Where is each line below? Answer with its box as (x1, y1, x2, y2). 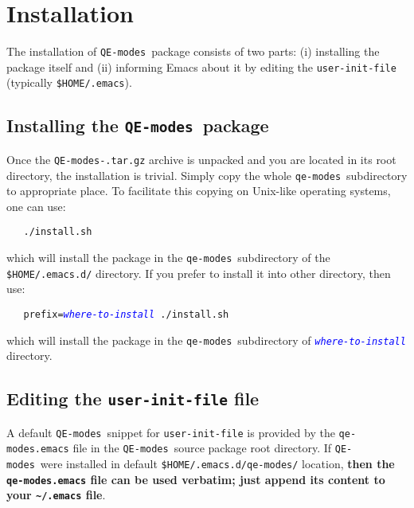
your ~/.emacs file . (6, 487, 106, 503)
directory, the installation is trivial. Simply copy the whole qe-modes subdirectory (6, 166, 408, 183)
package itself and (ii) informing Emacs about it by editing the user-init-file (6, 58, 396, 75)
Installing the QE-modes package (6, 113, 269, 138)
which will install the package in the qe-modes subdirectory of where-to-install (6, 331, 406, 348)
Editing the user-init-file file (6, 386, 260, 411)
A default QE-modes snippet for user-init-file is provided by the (6, 424, 335, 440)
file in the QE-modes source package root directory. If (72, 440, 332, 456)
